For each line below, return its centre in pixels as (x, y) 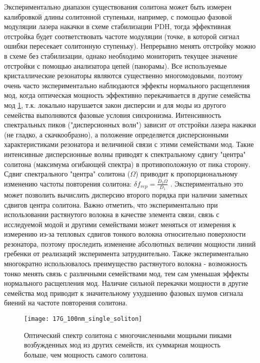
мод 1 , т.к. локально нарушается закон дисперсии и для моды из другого (115, 105)
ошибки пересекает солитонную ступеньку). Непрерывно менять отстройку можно (130, 46)
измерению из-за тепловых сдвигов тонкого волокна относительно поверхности (125, 234)
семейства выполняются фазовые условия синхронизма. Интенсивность (113, 115)
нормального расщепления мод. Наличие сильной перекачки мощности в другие (126, 283)
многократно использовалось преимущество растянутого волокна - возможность (126, 263)
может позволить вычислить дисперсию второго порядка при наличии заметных (126, 194)
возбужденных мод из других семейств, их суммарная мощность (122, 345)
